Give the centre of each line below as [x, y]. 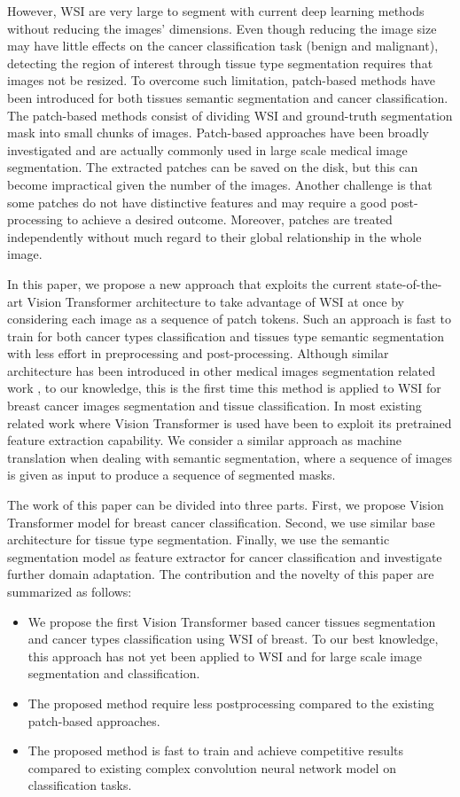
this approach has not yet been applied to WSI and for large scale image [225, 656]
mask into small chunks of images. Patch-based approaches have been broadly [218, 133]
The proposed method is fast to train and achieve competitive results [216, 750]
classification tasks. [80, 785]
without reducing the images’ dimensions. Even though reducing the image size [222, 28]
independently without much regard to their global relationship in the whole [214, 236]
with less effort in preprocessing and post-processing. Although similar [198, 353]
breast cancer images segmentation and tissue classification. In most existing [214, 406]
